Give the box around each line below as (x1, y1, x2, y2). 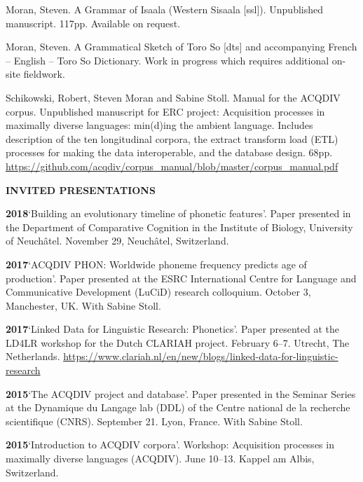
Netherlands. (6, 349, 60, 364)
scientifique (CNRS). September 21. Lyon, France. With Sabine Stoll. (6, 413, 303, 428)
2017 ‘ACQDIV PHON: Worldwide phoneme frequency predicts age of (6, 256, 307, 271)
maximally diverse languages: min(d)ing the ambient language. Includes (6, 118, 313, 132)
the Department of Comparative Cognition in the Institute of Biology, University (6, 219, 353, 234)
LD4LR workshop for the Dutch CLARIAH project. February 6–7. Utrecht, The (6, 335, 350, 350)
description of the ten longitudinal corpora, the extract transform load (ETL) (6, 131, 338, 146)
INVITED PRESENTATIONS (6, 182, 156, 197)
